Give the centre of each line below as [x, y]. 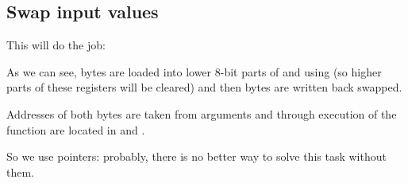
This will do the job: [56, 45]
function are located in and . [76, 129]
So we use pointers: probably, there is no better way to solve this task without [196, 156]
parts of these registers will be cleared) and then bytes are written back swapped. [204, 87]
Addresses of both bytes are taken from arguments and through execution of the [202, 113]
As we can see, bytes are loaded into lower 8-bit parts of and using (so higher [194, 71]
